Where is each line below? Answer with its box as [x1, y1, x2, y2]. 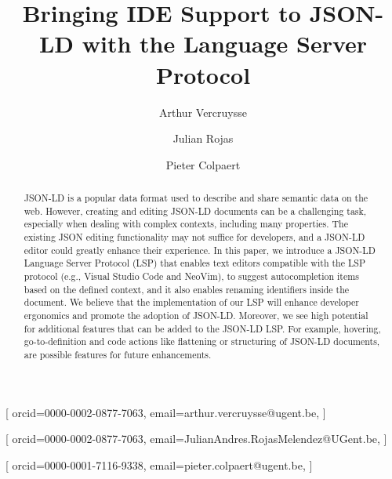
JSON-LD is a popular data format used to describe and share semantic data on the [24, 191, 368, 205]
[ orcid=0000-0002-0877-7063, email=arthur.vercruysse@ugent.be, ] [5, 404, 326, 420]
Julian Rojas [172, 130, 234, 147]
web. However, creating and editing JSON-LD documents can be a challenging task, [24, 204, 367, 217]
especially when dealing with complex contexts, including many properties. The [24, 217, 348, 230]
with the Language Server [82, 27, 368, 60]
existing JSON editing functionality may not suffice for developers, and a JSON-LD [24, 230, 365, 244]
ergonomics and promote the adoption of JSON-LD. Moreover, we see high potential [24, 308, 368, 321]
